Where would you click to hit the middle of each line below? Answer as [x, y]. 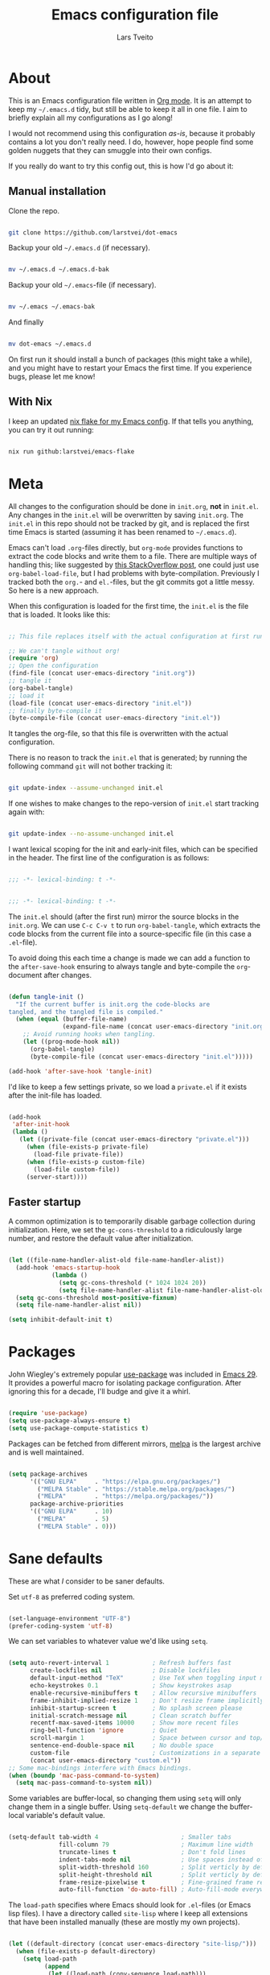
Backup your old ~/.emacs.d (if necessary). [80, 248]
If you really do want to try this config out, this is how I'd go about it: [121, 166]
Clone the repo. [34, 210]
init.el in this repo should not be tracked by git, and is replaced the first [129, 523]
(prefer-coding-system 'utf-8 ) [61, 1626]
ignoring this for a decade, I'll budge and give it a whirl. [100, 1392]
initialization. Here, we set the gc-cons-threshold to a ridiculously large [125, 1230]
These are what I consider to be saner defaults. [86, 1581]
